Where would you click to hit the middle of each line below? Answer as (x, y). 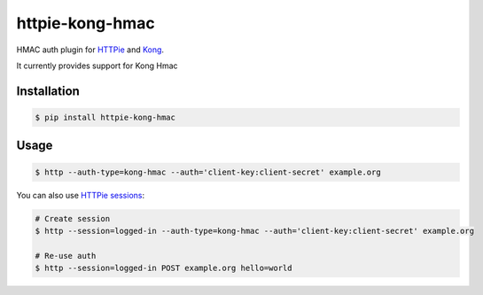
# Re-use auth (66, 256)
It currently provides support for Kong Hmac (97, 66)
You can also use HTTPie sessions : (81, 195)
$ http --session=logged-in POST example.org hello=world (164, 268)
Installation (48, 91)
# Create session (73, 218)
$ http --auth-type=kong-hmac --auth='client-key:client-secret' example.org (208, 172)
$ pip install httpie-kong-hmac (105, 117)
